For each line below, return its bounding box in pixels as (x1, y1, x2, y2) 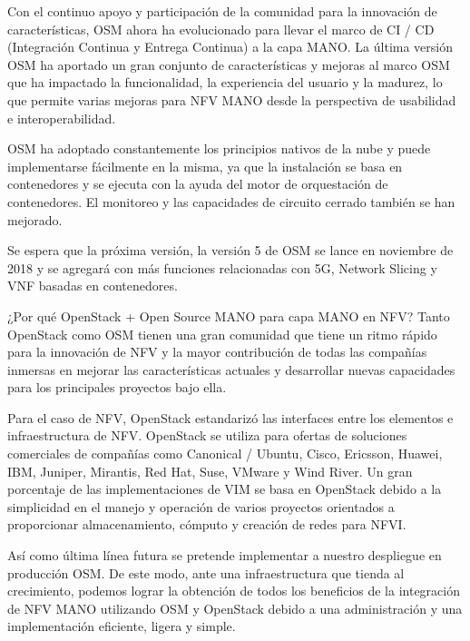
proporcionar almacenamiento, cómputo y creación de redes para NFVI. (7, 515, 406, 534)
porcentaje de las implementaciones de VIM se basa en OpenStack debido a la (7, 479, 442, 498)
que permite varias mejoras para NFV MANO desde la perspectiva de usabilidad (7, 90, 456, 109)
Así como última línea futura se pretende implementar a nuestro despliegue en (7, 546, 442, 565)
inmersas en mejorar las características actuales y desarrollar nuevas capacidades (7, 360, 455, 379)
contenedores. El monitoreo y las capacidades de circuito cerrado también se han (7, 192, 455, 211)
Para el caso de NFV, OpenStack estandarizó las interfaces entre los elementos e (7, 408, 454, 427)
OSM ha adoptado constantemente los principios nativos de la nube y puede (7, 139, 431, 158)
